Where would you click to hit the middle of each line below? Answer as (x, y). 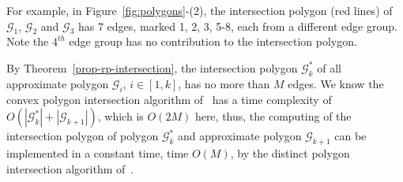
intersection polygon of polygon (83, 136)
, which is (121, 116)
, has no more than (224, 83)
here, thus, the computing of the (273, 116)
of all (330, 67)
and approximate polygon (240, 136)
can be (350, 136)
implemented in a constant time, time (98, 152)
